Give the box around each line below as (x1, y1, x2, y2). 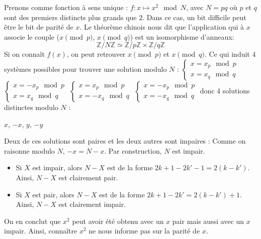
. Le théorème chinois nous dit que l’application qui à (79, 22, 244, 32)
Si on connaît (4, 49, 45, 59)
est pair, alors (32, 189, 74, 199)
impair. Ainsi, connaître (4, 225, 77, 236)
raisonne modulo (4, 145, 55, 156)
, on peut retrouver (66, 49, 126, 59)
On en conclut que (4, 215, 61, 226)
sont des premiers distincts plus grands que (4, 12, 137, 22)
